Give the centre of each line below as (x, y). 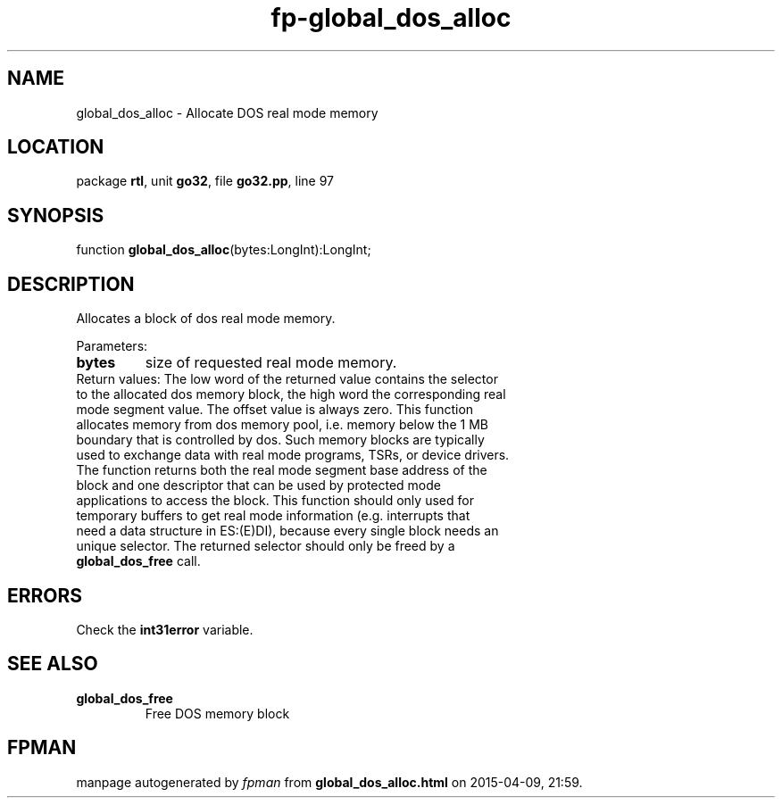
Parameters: (112, 346)
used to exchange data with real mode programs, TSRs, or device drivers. (293, 455)
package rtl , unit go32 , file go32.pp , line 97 (205, 181)
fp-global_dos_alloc (391, 18)
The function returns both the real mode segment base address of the (282, 470)
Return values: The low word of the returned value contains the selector (287, 379)
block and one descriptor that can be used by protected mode (258, 485)
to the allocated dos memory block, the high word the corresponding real (291, 394)
